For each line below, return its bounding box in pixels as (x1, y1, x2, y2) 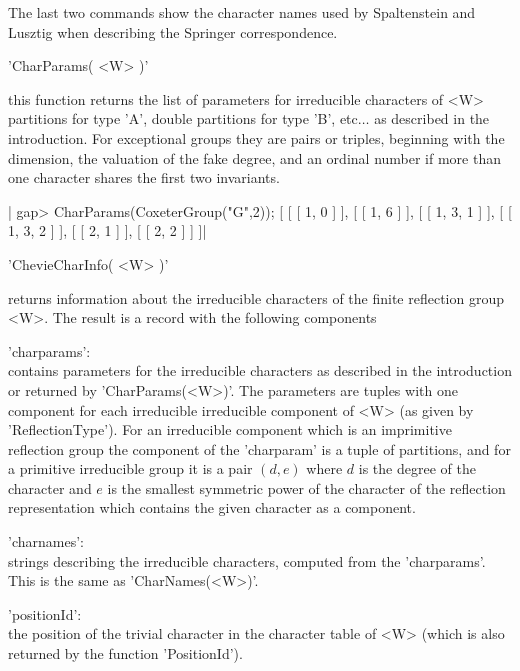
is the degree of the (358, 458, 476, 479)
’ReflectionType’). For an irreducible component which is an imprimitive (8, 419, 452, 440)
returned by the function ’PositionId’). (8, 643, 243, 664)
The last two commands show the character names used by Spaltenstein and (8, 2, 476, 22)
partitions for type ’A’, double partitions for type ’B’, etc (8, 108, 358, 129)
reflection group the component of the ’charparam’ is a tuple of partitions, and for (8, 438, 511, 459)
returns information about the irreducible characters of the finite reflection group (8, 287, 505, 308)
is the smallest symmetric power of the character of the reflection (107, 477, 506, 498)
